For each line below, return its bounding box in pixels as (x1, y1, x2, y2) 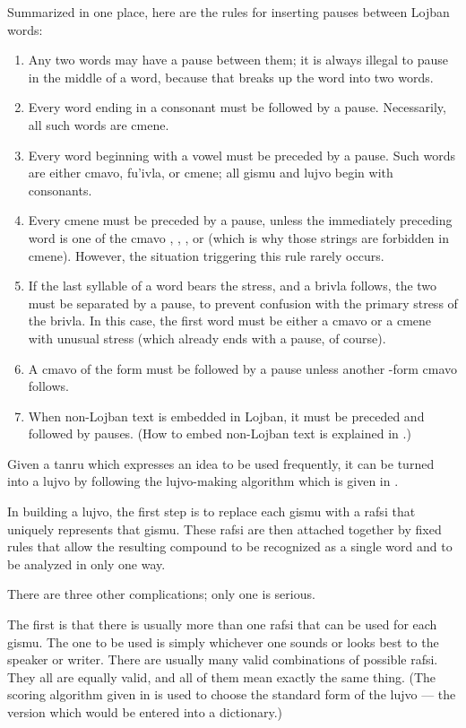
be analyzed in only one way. (7, 554, 166, 573)
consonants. (28, 180, 92, 199)
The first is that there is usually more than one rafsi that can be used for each (7, 615, 437, 634)
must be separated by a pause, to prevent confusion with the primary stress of (28, 293, 458, 312)
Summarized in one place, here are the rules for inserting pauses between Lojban (7, 3, 450, 21)
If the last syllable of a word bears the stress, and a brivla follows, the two (28, 276, 437, 295)
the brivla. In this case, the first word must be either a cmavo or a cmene (28, 311, 432, 330)
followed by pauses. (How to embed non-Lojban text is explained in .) (28, 424, 411, 443)
